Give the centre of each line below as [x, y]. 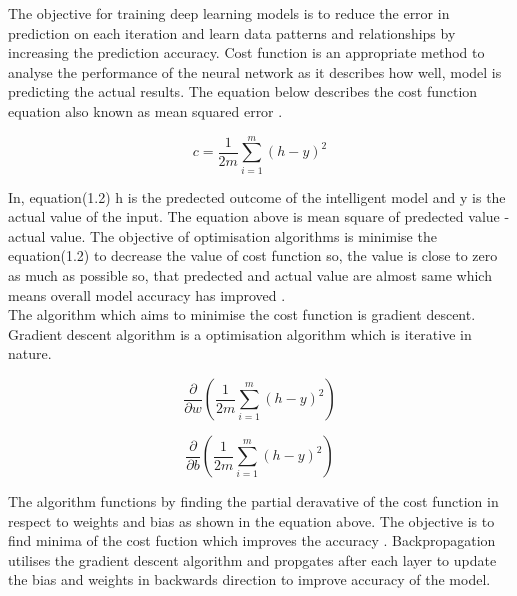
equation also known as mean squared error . [145, 110]
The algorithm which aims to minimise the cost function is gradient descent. [242, 314]
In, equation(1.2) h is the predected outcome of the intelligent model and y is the [257, 196]
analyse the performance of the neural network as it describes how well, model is [255, 71]
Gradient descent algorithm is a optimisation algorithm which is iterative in [240, 333]
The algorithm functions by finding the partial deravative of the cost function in [253, 501]
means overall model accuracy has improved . [147, 294]
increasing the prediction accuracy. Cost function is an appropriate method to [246, 52]
